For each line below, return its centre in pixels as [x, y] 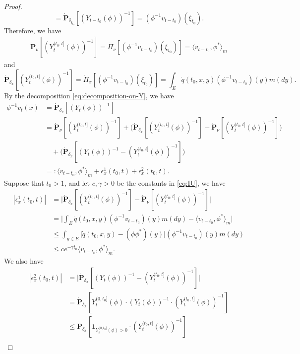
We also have [24, 261]
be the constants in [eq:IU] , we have [171, 182]
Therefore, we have [33, 30]
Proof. [13, 6]
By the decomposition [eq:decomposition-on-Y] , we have [89, 95]
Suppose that [24, 182]
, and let [77, 182]
